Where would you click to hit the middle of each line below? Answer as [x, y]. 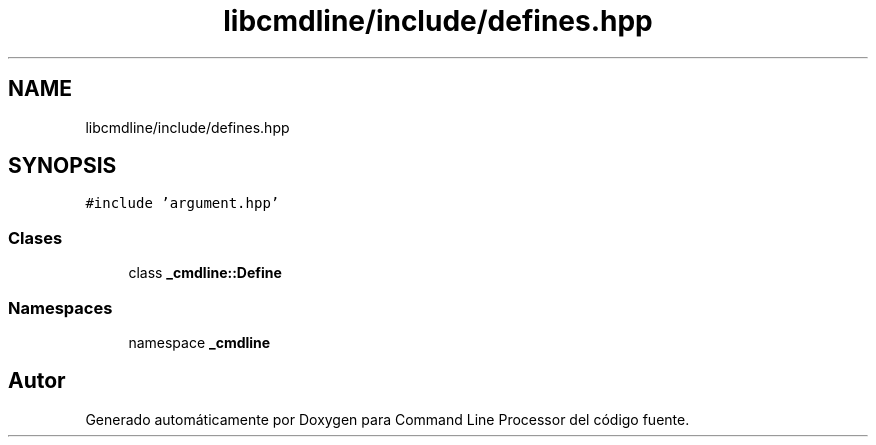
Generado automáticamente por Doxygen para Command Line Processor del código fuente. [387, 419]
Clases [35, 237]
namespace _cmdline [199, 342]
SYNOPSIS [62, 166]
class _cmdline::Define [205, 273]
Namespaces [60, 307]
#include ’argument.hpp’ [182, 203]
